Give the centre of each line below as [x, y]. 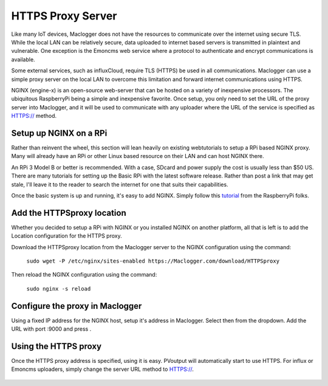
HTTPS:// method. [34, 116]
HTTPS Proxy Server [64, 16]
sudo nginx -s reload [59, 288]
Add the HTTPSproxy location [69, 213]
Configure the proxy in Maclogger [77, 306]
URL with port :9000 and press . [51, 329]
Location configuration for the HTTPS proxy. [67, 236]
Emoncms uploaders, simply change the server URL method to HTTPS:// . [103, 369]
